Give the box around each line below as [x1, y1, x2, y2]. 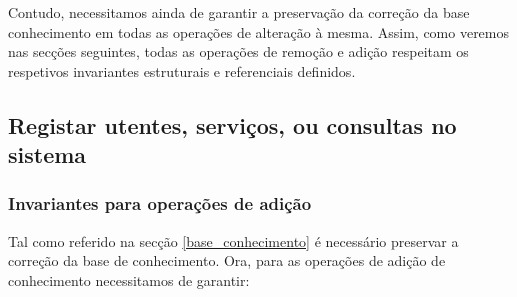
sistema [8, 139, 87, 170]
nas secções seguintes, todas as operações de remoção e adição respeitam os [8, 41, 469, 62]
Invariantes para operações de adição [8, 191, 312, 216]
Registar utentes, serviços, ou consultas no [8, 109, 457, 140]
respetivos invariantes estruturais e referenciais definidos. [8, 60, 356, 81]
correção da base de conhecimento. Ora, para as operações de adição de [8, 250, 446, 271]
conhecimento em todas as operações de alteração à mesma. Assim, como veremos [8, 21, 510, 42]
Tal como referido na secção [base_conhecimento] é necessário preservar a [8, 230, 459, 251]
